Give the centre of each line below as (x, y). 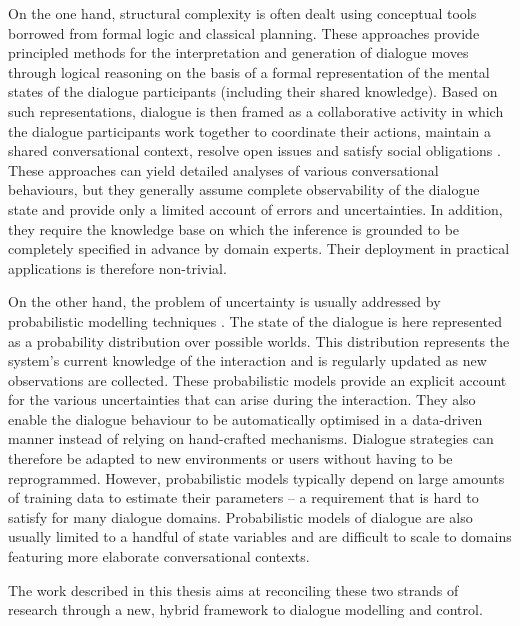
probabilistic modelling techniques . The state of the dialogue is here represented (255, 320)
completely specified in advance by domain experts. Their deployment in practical (259, 248)
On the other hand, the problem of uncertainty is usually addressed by (224, 301)
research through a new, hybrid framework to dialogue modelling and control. (245, 609)
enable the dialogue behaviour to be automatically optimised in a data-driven (245, 418)
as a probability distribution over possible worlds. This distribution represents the (259, 340)
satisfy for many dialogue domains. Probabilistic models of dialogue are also (240, 516)
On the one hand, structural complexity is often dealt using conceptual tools (242, 13)
